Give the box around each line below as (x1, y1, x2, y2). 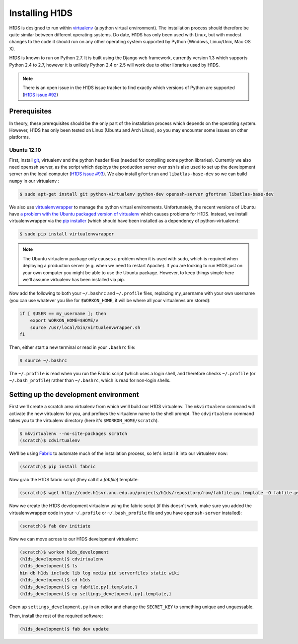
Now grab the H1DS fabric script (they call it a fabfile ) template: (9, 477, 139, 483)
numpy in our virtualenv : (9, 178, 60, 184)
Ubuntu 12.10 (9, 147, 42, 154)
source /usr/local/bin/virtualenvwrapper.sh (30, 324, 141, 330)
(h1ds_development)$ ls (19, 563, 78, 569)
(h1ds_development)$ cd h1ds (19, 577, 91, 583)
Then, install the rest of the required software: (9, 613, 103, 619)
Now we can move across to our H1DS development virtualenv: (9, 536, 139, 542)
